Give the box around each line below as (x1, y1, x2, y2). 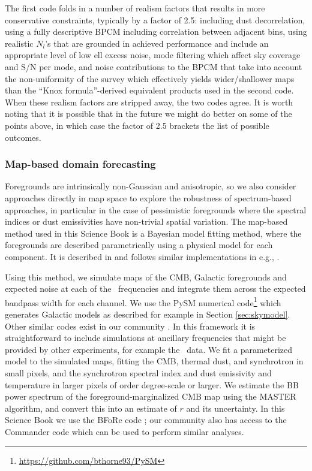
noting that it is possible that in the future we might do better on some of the (5, 107, 292, 120)
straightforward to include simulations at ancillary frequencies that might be (5, 331, 286, 344)
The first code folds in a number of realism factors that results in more (5, 2, 265, 14)
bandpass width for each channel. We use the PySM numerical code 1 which (5, 294, 281, 309)
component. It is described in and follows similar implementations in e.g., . (5, 250, 280, 262)
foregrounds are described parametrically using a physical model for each (5, 238, 273, 251)
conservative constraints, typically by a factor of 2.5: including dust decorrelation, (5, 13, 305, 26)
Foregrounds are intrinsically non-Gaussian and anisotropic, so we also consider (5, 180, 296, 192)
